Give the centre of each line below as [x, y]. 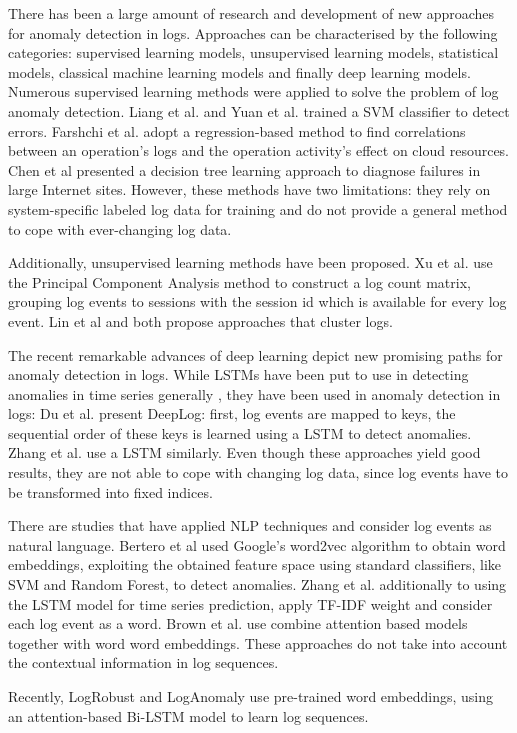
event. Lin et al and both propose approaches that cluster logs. [200, 320]
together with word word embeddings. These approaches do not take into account [258, 642]
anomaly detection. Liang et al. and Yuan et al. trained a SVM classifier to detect [259, 110]
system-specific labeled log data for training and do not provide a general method [258, 208]
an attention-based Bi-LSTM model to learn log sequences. [188, 715]
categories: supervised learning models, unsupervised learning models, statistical [253, 52]
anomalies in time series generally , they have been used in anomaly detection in [254, 393]
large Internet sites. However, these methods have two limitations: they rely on [249, 189]
